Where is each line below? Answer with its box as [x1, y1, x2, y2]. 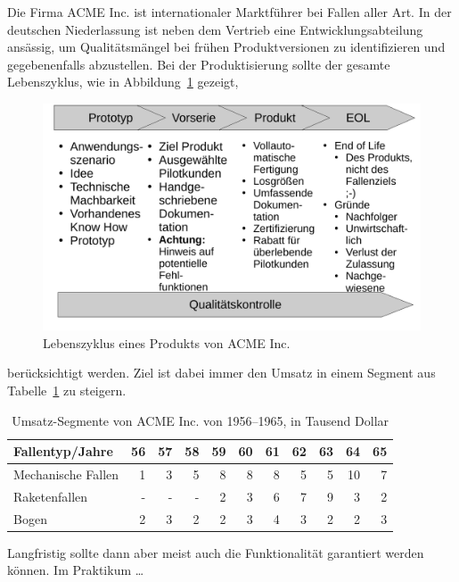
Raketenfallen [13, 486, 88, 505]
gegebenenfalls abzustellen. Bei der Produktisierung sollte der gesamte [7, 54, 390, 73]
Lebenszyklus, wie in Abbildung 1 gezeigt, [7, 72, 239, 91]
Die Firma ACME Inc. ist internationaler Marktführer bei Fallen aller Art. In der [7, 3, 452, 21]
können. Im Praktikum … [7, 561, 144, 579]
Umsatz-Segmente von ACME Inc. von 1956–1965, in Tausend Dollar [12, 411, 389, 429]
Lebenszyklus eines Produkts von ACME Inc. [43, 333, 291, 352]
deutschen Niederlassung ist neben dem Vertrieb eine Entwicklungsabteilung [7, 20, 423, 38]
